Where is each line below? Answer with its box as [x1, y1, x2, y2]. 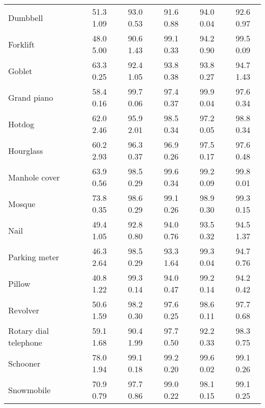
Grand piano [8, 91, 54, 103]
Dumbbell [8, 11, 43, 24]
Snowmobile [8, 383, 51, 396]
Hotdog [8, 118, 35, 130]
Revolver [8, 304, 39, 316]
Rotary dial [8, 325, 49, 336]
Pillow [8, 277, 31, 289]
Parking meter [8, 251, 59, 263]
